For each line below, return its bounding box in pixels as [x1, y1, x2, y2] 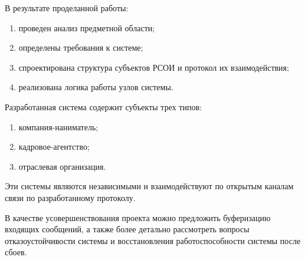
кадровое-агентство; [18, 140, 90, 153]
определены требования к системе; [18, 41, 143, 54]
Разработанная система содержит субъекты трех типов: [5, 100, 202, 113]
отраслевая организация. [18, 160, 106, 172]
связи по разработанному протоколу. [5, 191, 136, 203]
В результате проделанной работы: [5, 2, 129, 14]
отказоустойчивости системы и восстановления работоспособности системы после [5, 234, 301, 246]
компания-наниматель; [18, 120, 99, 133]
